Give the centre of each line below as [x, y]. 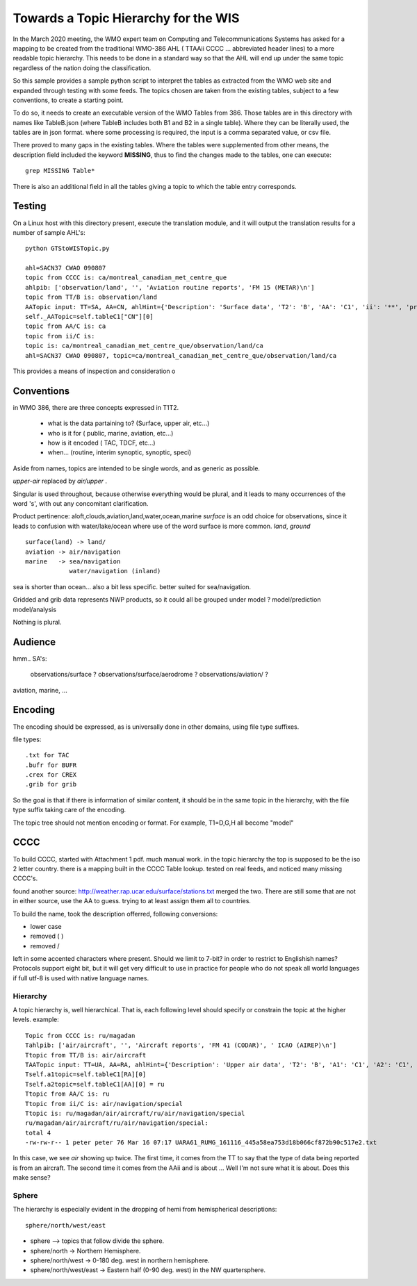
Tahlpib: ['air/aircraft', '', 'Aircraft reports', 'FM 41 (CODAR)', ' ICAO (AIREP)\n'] [181, 1045]
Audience [34, 642]
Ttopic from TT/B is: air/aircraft [86, 1055]
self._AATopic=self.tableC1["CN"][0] [90, 317]
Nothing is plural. [37, 622]
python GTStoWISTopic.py [67, 249]
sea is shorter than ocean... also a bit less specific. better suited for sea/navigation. [132, 586]
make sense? [32, 1178]
